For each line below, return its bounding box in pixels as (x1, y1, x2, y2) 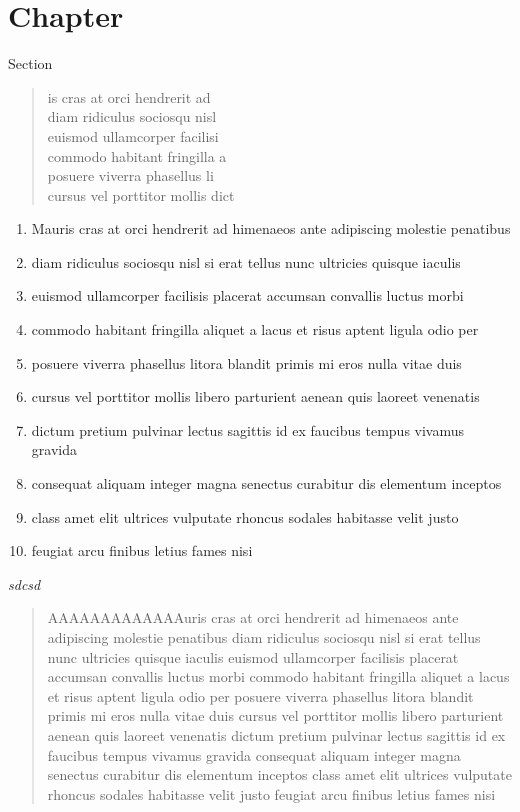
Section (8, 53, 53, 74)
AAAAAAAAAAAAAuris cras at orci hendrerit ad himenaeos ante (47, 607, 459, 628)
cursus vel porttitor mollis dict (47, 184, 235, 205)
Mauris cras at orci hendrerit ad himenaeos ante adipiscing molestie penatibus (31, 218, 511, 239)
